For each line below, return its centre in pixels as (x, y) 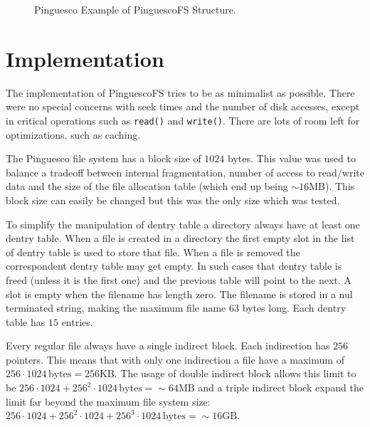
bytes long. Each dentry (294, 308)
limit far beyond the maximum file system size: (108, 401)
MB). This (332, 186)
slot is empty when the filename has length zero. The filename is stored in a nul (179, 294)
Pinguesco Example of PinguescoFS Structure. (135, 9)
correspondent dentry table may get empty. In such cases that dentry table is (174, 266)
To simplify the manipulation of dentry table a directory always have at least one (183, 224)
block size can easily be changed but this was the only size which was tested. (173, 200)
